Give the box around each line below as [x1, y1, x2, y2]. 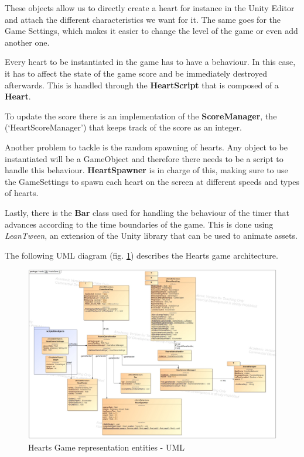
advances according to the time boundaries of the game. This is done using [5, 218, 274, 230]
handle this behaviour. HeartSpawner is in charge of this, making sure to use [5, 164, 288, 176]
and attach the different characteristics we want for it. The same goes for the [5, 13, 281, 25]
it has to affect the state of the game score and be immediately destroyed [5, 67, 267, 79]
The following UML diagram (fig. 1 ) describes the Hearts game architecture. [5, 249, 278, 261]
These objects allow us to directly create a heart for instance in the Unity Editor [5, 2, 295, 13]
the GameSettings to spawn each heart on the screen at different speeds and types [5, 175, 300, 187]
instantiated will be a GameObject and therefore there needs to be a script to [5, 152, 283, 164]
